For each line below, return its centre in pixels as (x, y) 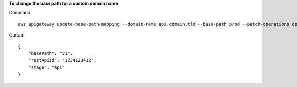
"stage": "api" (47, 67)
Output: (17, 35)
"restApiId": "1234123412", (62, 60)
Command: (20, 13)
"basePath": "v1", (50, 53)
